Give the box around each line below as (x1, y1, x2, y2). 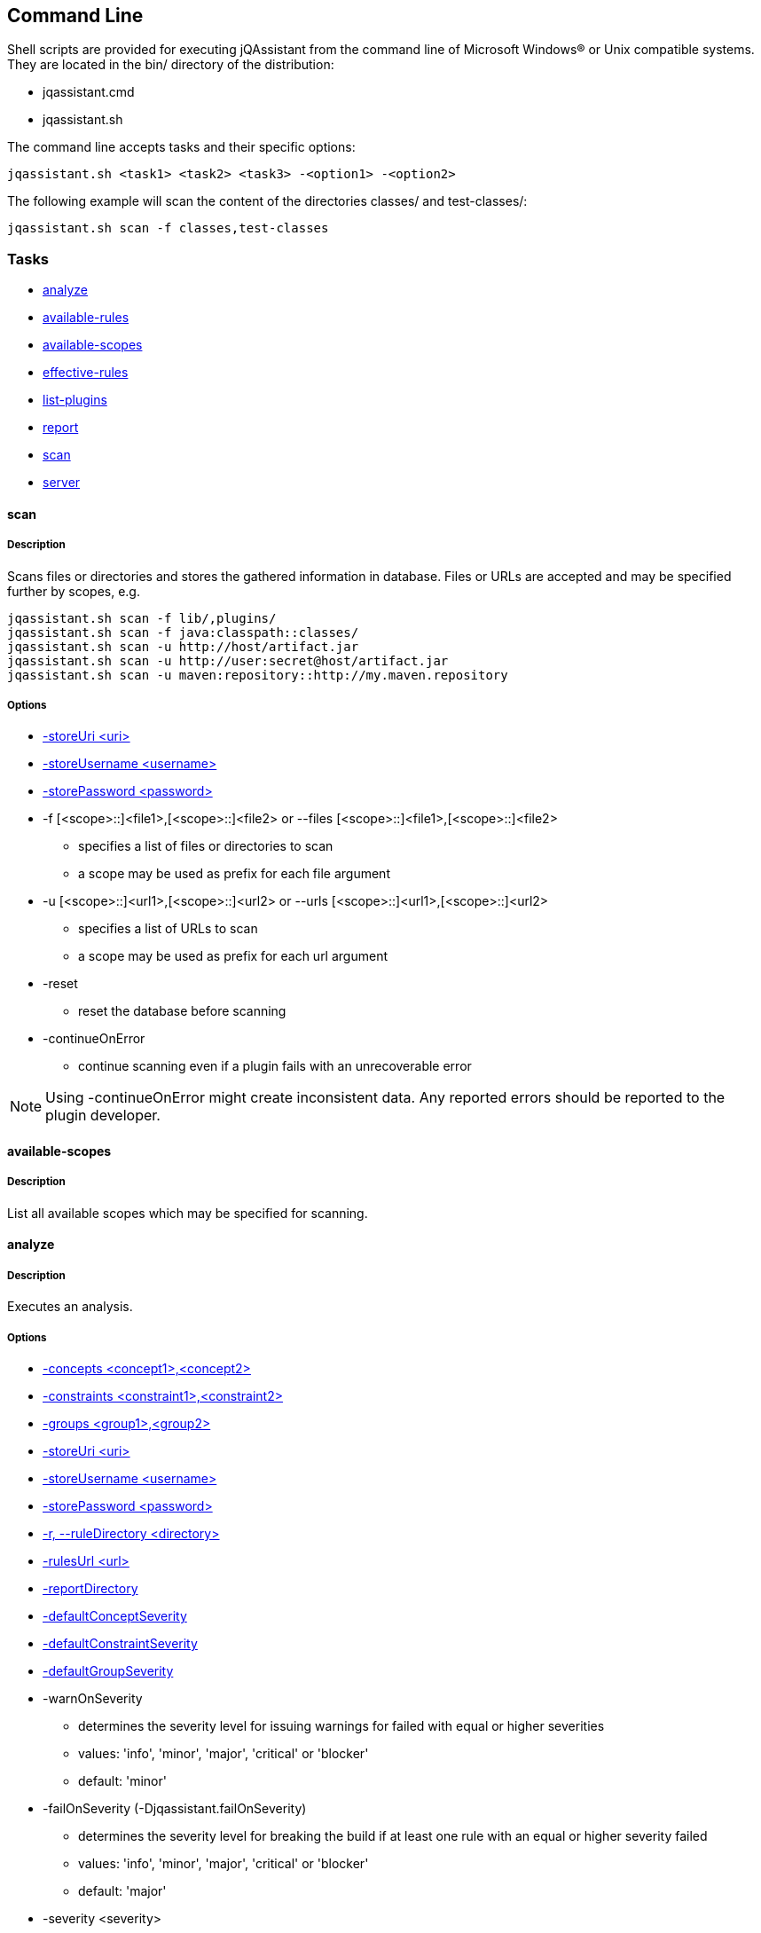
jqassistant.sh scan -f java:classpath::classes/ (7, 625, 359, 640)
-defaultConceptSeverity (43, 1607, 187, 1623)
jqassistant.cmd (43, 84, 135, 100)
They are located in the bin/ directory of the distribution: (7, 57, 334, 73)
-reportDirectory (43, 1580, 138, 1596)
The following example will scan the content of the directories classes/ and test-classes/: (7, 193, 528, 209)
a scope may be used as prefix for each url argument (78, 948, 388, 964)
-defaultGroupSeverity (43, 1662, 174, 1678)
